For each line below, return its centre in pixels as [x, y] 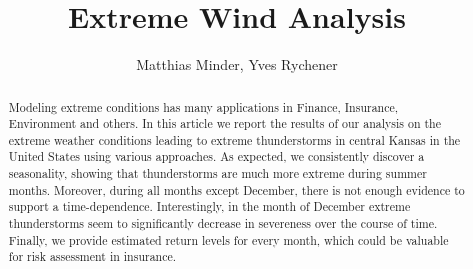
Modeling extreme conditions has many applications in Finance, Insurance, [203, 106]
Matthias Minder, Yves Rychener [237, 64]
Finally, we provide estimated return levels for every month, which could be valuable [228, 239]
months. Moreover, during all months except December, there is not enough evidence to [236, 189]
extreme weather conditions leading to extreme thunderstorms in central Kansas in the [234, 139]
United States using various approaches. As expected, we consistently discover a [216, 156]
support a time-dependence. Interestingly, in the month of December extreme [209, 206]
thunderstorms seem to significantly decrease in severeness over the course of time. [223, 223]
